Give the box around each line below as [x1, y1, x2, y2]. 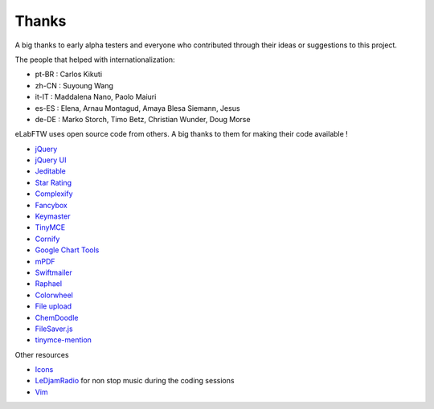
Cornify [35, 234, 60, 243]
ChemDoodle [35, 313, 79, 322]
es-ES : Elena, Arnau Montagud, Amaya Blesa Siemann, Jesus [35, 103, 240, 112]
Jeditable [35, 166, 66, 176]
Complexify [35, 189, 73, 198]
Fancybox [35, 200, 68, 210]
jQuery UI [35, 155, 68, 165]
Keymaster [35, 211, 71, 221]
